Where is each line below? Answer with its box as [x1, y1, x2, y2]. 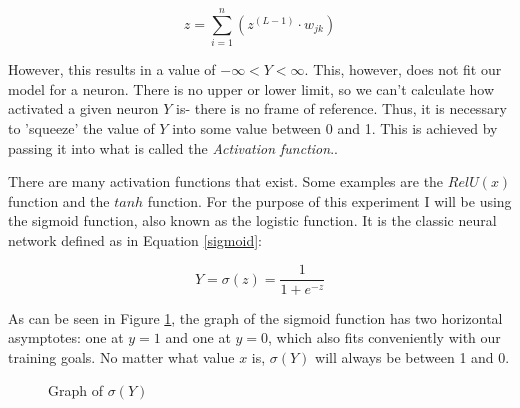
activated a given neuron [8, 98, 159, 119]
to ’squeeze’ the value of [8, 117, 155, 138]
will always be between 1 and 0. [315, 346, 510, 367]
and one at [165, 327, 231, 348]
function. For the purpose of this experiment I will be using [147, 190, 512, 211]
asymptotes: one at [8, 327, 124, 348]
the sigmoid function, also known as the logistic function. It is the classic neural [8, 210, 497, 231]
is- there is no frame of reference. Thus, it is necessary [176, 98, 507, 119]
